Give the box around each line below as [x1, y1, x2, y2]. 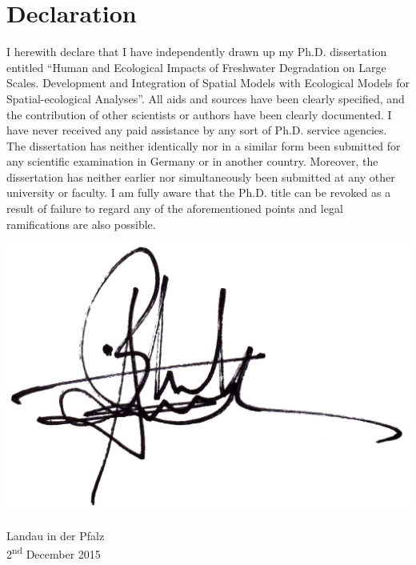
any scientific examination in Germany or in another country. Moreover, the [6, 153, 378, 170]
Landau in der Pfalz [6, 527, 105, 543]
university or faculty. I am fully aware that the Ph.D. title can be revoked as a [6, 184, 391, 201]
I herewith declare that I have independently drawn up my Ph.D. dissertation [6, 43, 387, 60]
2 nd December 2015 [6, 543, 101, 562]
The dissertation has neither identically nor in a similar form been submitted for [6, 137, 401, 154]
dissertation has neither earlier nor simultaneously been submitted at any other [6, 168, 395, 185]
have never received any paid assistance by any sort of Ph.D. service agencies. [6, 122, 387, 138]
